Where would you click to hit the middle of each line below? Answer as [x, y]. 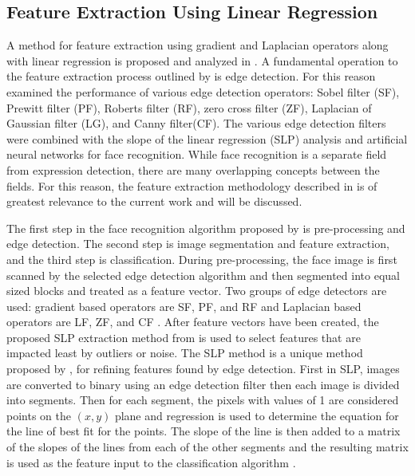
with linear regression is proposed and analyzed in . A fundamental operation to [202, 60]
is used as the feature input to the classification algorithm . [151, 462]
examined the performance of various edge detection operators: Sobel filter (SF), [203, 91]
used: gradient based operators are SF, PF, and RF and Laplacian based [184, 306]
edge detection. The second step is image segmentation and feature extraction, [198, 244]
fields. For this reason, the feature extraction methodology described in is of [192, 185]
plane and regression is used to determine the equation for [257, 415]
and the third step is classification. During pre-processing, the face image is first [202, 259]
